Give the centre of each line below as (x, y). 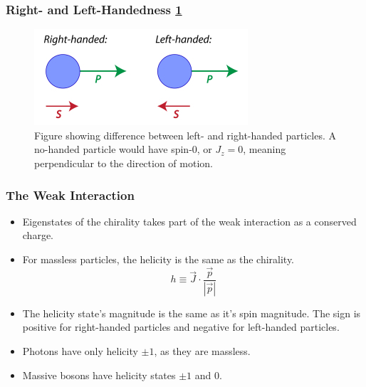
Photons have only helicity (80, 350)
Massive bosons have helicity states (99, 375)
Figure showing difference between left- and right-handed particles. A (185, 135)
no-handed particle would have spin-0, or (123, 149)
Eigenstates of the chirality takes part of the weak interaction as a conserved (189, 221)
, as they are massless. (202, 350)
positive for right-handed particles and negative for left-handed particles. (181, 327)
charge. (38, 235)
